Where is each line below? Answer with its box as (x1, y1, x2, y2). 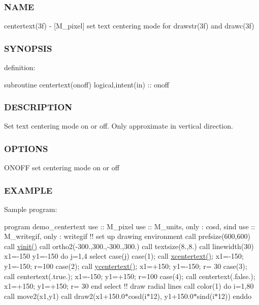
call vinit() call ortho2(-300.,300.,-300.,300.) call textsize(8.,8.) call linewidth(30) (4, 240, 254, 251)
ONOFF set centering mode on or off (4, 162, 119, 173)
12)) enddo (218, 290, 252, 301)
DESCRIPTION (4, 101, 73, 113)
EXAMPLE (4, 184, 53, 196)
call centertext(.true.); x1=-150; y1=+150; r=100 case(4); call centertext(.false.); (4, 270, 255, 281)
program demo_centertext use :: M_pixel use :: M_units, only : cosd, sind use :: (4, 221, 255, 231)
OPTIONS (4, 142, 48, 155)
